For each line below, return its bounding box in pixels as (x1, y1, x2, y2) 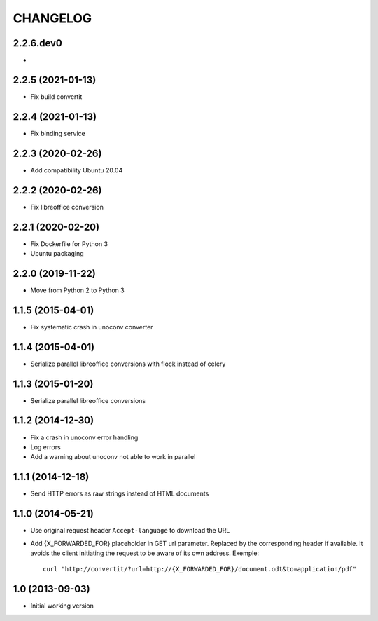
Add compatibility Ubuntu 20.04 (30, 165, 123, 175)
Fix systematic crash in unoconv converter (30, 322, 153, 331)
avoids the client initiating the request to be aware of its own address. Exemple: (30, 549, 259, 557)
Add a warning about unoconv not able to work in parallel (30, 453, 196, 461)
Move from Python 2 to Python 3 (30, 286, 125, 294)
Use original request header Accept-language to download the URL (30, 526, 230, 535)
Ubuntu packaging (30, 249, 84, 257)
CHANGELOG (13, 11, 92, 26)
